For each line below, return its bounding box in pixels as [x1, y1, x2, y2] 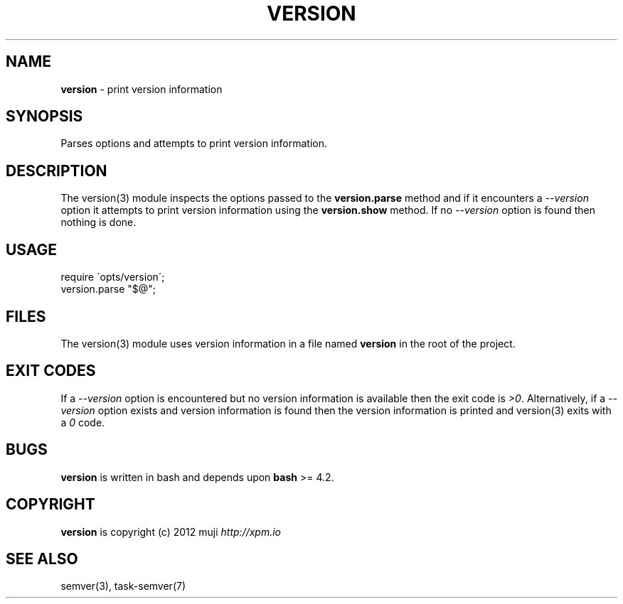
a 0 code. [60, 416, 105, 428]
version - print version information [60, 82, 223, 95]
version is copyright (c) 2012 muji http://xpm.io [60, 525, 282, 538]
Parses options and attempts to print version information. [60, 137, 328, 150]
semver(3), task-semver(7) [60, 580, 186, 593]
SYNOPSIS [6, 107, 83, 126]
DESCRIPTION [6, 161, 107, 180]
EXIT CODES [6, 362, 96, 380]
